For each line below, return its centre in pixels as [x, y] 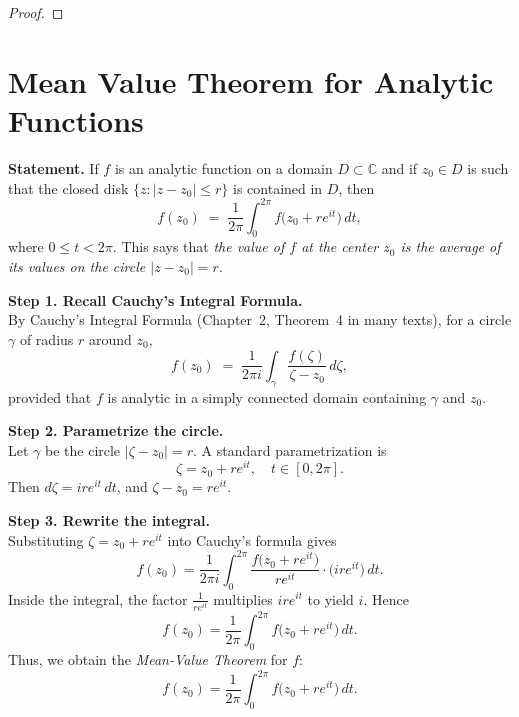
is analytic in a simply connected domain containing [267, 396]
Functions [76, 119]
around [110, 338]
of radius [46, 338]
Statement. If [53, 167]
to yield [330, 598]
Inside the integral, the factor [98, 598]
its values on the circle [77, 265]
